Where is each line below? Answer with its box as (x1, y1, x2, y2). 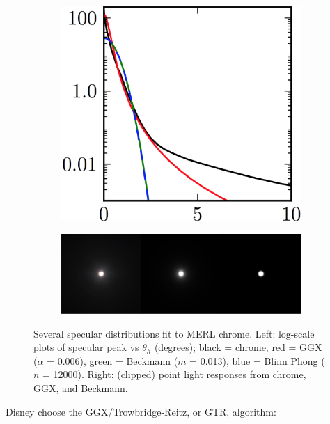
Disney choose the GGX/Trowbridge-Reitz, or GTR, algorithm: (6, 404, 276, 418)
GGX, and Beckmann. (33, 380, 128, 395)
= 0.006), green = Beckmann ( (47, 353, 178, 368)
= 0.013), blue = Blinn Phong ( (189, 353, 325, 368)
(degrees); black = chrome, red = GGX (154, 340, 322, 354)
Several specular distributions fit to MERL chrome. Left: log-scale (33, 326, 315, 340)
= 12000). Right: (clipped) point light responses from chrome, (42, 367, 306, 382)
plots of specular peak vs (33, 340, 139, 354)
